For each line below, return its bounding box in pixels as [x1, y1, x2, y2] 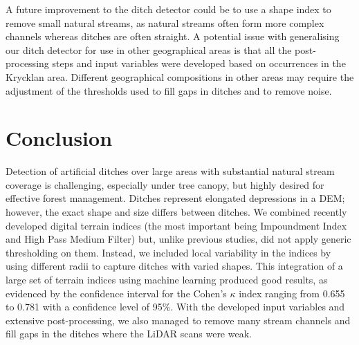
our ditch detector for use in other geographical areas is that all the [6, 42, 292, 57]
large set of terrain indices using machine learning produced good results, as [6, 272, 328, 287]
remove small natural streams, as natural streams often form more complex [6, 15, 324, 30]
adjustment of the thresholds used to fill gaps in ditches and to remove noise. [6, 83, 332, 97]
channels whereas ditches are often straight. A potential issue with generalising [6, 29, 340, 44]
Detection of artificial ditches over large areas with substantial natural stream [6, 164, 335, 178]
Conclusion [6, 124, 113, 152]
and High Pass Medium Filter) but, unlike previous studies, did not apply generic [6, 232, 351, 246]
